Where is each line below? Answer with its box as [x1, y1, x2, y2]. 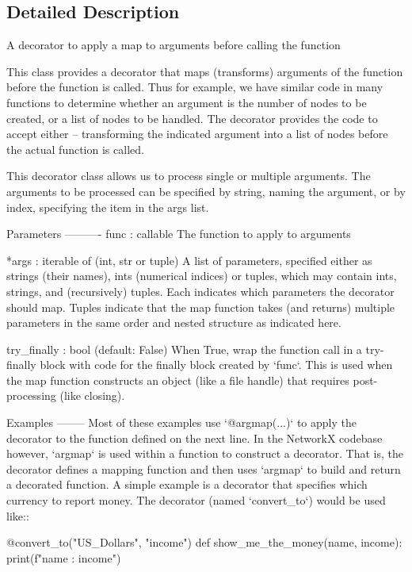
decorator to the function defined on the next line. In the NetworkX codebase [6, 429, 383, 446]
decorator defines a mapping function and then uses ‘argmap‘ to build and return [6, 460, 401, 477]
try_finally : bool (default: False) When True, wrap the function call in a [6, 340, 362, 357]
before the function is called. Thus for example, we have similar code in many [6, 79, 383, 95]
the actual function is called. [6, 140, 144, 157]
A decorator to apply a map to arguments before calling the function [6, 36, 341, 53]
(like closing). [59, 387, 125, 404]
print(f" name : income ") [6, 549, 121, 566]
